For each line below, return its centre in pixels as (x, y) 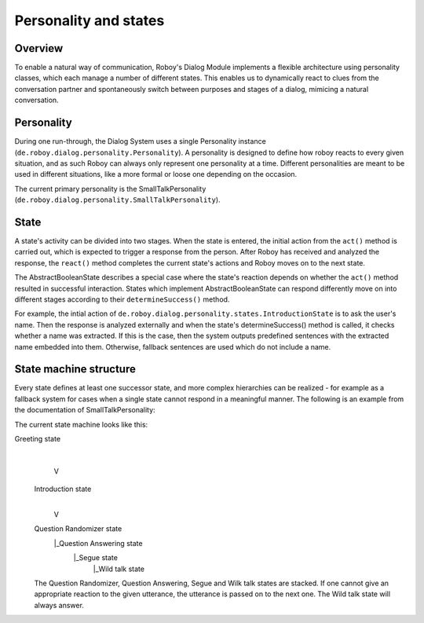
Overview (39, 48)
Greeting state (38, 438)
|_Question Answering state (98, 543)
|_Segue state (95, 558)
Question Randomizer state (78, 529)
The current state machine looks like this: (81, 424)
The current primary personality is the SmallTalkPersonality (110, 189)
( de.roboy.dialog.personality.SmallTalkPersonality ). (117, 200)
